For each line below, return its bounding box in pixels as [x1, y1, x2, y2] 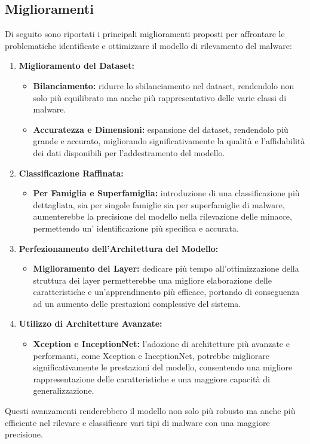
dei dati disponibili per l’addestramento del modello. [33, 146, 225, 159]
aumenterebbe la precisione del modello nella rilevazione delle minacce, [33, 210, 292, 223]
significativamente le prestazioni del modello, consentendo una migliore [33, 361, 293, 373]
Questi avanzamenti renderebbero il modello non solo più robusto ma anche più [5, 405, 296, 417]
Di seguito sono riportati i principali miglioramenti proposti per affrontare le [5, 28, 285, 40]
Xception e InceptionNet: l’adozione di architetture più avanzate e [33, 337, 290, 350]
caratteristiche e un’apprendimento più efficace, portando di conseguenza [33, 285, 300, 298]
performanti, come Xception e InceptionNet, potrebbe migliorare [33, 349, 269, 361]
